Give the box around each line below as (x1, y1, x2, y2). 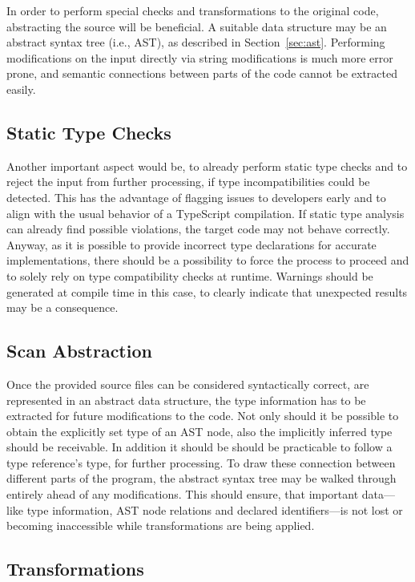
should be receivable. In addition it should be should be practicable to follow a (6, 439, 393, 455)
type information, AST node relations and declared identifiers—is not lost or (26, 501, 403, 518)
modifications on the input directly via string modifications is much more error (6, 49, 393, 66)
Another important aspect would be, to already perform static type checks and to (6, 157, 408, 174)
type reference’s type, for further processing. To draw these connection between (6, 454, 396, 471)
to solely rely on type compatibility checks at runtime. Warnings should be (6, 267, 373, 284)
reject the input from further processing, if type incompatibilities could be (6, 173, 370, 190)
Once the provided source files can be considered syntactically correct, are (6, 375, 369, 392)
